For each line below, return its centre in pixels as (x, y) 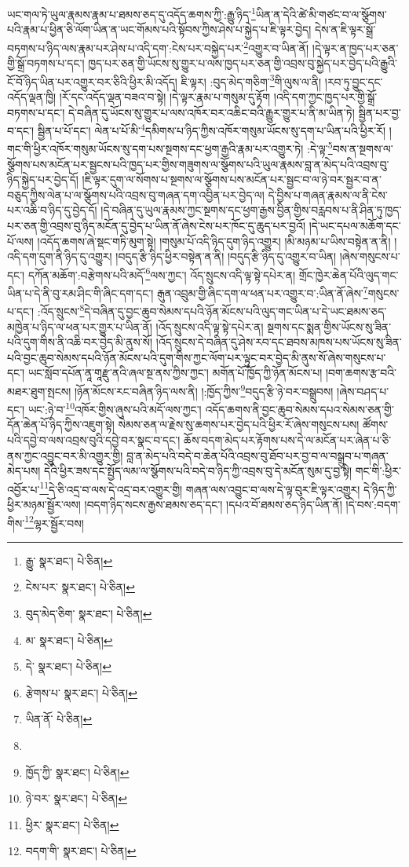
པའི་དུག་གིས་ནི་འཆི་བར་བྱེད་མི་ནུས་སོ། (80, 342)
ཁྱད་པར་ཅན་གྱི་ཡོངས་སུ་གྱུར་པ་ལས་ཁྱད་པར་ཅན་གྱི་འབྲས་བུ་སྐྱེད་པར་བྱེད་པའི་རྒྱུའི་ (243, 63)
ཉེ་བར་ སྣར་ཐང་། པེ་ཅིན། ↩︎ (76, 798)
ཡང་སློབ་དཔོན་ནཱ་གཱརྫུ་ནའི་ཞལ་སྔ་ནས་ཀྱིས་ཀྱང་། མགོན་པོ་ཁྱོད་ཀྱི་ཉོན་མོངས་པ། (175, 373)
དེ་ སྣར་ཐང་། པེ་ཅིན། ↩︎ (68, 666)
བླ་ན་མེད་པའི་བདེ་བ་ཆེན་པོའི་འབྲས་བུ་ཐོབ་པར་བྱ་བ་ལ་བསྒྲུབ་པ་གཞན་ (257, 455)
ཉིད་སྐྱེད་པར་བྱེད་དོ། (43, 179)
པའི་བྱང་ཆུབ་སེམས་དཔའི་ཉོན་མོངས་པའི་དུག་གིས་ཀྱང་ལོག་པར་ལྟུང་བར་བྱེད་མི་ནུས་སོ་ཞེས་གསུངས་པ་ (197, 357)
